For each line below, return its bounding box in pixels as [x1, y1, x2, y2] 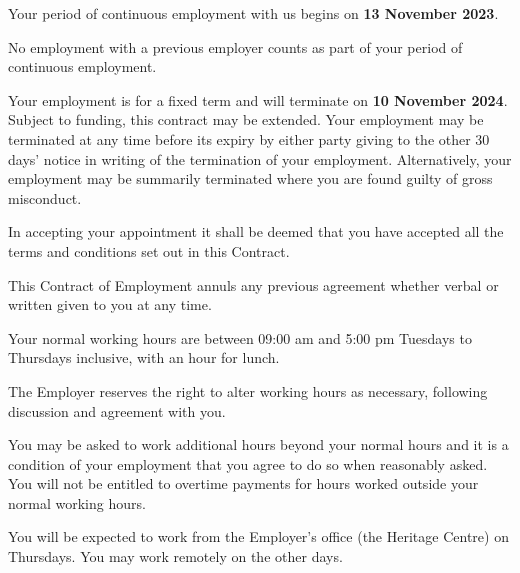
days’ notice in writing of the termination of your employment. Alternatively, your [8, 148, 512, 169]
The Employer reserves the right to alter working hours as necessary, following [8, 380, 488, 401]
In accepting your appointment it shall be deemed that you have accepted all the [8, 221, 504, 242]
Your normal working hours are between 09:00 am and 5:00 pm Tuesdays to [8, 327, 472, 348]
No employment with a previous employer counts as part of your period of [8, 36, 463, 57]
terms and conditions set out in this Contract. [8, 240, 290, 261]
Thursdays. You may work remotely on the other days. [8, 546, 343, 567]
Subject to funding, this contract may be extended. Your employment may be [8, 109, 484, 130]
